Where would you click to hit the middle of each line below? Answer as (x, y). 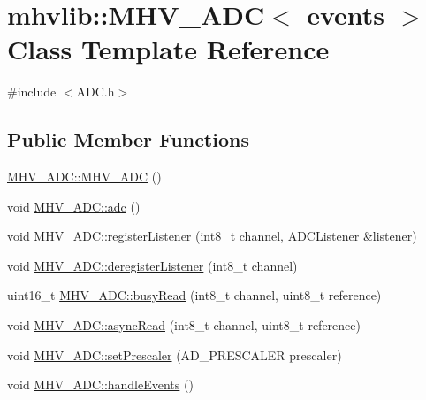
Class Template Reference (168, 49)
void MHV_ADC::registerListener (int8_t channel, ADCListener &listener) (212, 236)
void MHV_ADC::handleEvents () (100, 385)
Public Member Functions (128, 139)
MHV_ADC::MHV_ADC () (84, 177)
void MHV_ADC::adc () (74, 206)
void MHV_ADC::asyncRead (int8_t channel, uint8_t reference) (184, 325)
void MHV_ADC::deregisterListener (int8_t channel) (152, 265)
